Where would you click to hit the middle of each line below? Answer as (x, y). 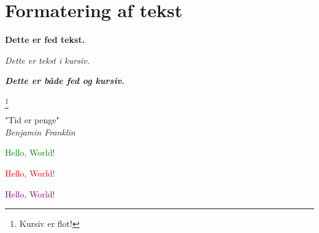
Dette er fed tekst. (45, 40)
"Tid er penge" (32, 120)
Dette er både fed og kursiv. (65, 81)
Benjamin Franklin (40, 132)
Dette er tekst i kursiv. (47, 60)
